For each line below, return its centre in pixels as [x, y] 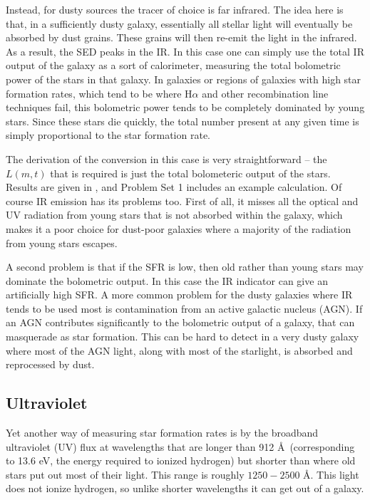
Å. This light [331, 474]
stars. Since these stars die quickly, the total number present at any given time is [183, 121]
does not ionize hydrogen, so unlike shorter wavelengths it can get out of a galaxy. [185, 488]
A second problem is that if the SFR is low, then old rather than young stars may [185, 267]
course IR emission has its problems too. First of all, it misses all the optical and [182, 200]
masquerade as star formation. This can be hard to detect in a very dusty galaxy [183, 337]
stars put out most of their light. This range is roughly [125, 474]
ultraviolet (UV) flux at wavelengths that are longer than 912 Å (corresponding [180, 446]
